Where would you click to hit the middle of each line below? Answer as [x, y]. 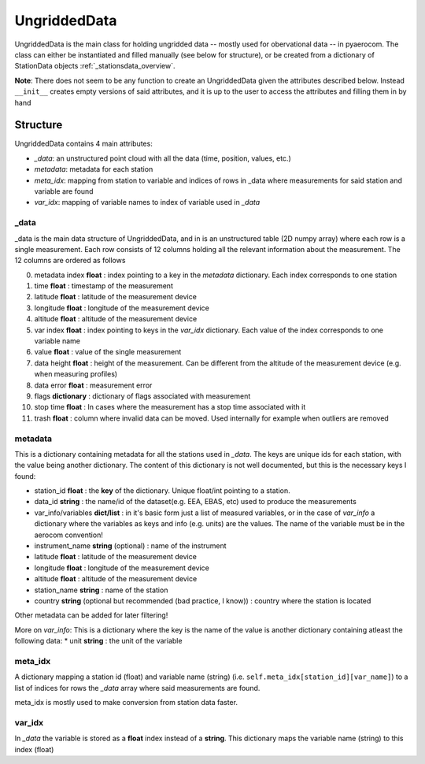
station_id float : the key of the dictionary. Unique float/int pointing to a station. [162, 491]
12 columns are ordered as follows [70, 261]
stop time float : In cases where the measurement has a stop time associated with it [170, 407]
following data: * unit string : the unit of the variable [98, 641]
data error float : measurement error [93, 385]
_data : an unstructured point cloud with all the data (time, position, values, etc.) [163, 158]
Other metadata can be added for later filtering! [91, 615]
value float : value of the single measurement [108, 352]
